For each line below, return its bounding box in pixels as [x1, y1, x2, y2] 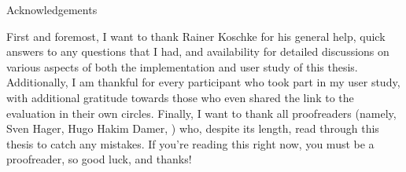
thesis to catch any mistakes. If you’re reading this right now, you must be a [6, 135, 375, 152]
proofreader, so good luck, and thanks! [6, 151, 192, 167]
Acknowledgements [6, 2, 98, 17]
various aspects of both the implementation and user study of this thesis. [6, 58, 358, 75]
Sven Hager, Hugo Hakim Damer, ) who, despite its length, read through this [6, 120, 379, 137]
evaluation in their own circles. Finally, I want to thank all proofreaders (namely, [6, 104, 397, 121]
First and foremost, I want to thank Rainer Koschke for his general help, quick [6, 27, 386, 44]
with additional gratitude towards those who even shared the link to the [6, 89, 354, 105]
